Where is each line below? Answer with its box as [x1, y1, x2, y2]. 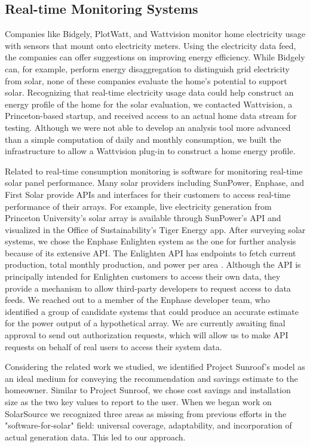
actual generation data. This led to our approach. [5, 430, 186, 443]
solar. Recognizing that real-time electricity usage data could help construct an [5, 86, 294, 99]
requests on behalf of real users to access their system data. [5, 340, 222, 353]
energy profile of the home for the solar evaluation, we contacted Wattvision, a [5, 97, 293, 110]
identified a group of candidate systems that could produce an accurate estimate [5, 305, 299, 317]
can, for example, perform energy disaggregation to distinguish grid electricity [5, 62, 290, 75]
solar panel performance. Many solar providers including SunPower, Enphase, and [5, 176, 305, 189]
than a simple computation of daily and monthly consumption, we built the [5, 133, 281, 145]
